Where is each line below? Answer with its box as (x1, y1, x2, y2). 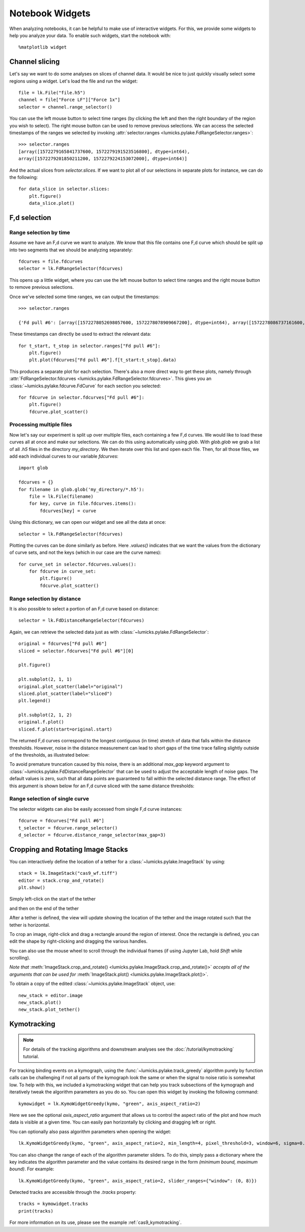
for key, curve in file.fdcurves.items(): (28, 501, 137, 506)
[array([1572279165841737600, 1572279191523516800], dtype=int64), (18, 148, 190, 154)
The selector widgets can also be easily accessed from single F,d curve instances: (9, 806, 182, 812)
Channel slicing (9, 58, 60, 66)
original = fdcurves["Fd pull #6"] (18, 641, 107, 647)
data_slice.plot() (28, 200, 75, 206)
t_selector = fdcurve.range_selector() (18, 825, 118, 831)
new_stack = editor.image (18, 993, 83, 998)
